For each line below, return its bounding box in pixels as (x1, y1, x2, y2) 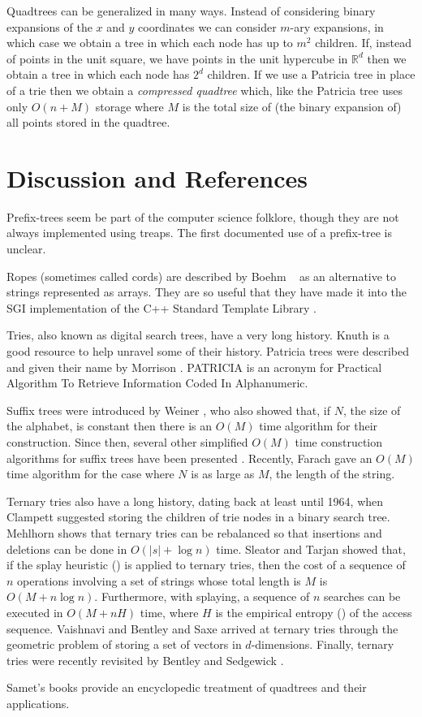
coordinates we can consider (138, 18, 277, 35)
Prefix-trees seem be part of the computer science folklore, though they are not (6, 208, 399, 225)
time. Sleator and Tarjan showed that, (216, 540, 406, 557)
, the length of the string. (269, 465, 395, 482)
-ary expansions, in (290, 18, 384, 35)
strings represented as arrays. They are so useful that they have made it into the (6, 283, 407, 300)
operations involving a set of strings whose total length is (17, 572, 301, 589)
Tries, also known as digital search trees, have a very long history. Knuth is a (6, 326, 390, 343)
